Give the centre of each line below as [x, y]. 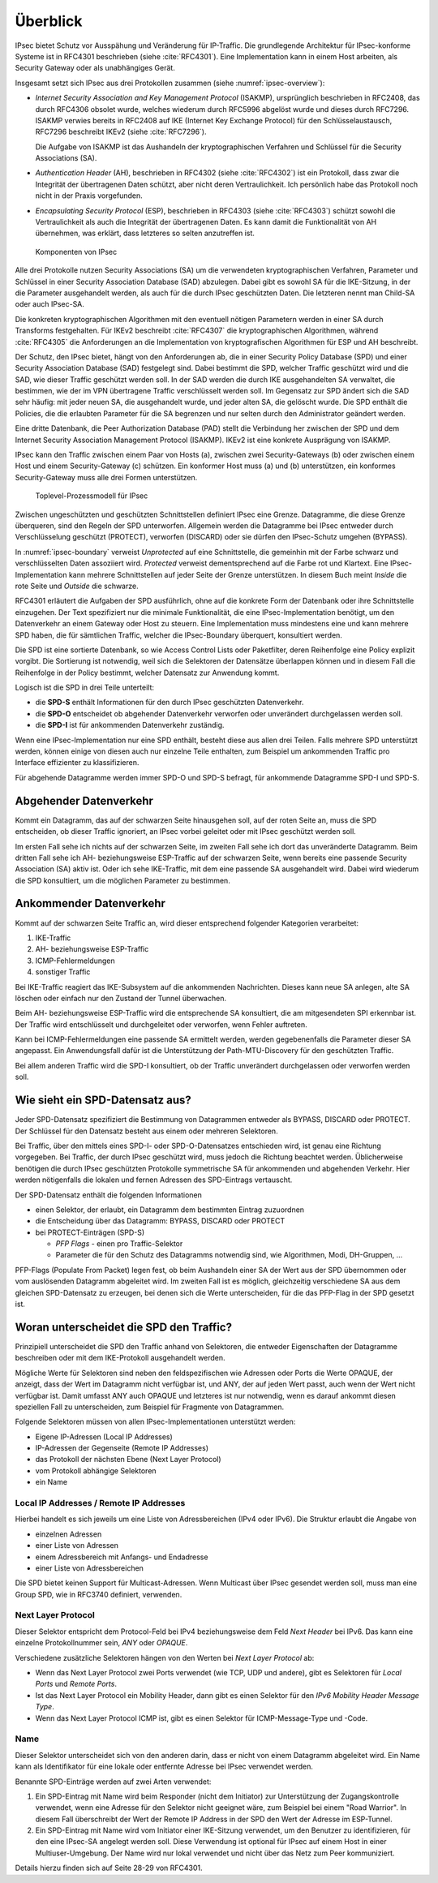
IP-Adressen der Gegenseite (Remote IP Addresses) [122, 1448]
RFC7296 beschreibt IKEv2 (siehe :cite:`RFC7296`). [121, 132]
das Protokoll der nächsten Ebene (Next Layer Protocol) [129, 1460]
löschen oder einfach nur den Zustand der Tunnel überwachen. [121, 998]
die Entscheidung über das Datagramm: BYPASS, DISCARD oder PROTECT [160, 1221]
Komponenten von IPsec [76, 251]
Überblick [49, 21]
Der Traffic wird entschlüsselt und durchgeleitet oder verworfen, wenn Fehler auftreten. [161, 1024]
